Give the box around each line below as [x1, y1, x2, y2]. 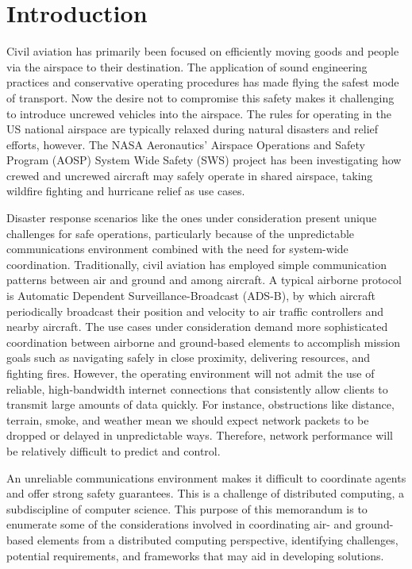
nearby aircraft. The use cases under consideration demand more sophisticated [6, 318, 388, 335]
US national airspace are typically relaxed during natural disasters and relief [6, 121, 379, 137]
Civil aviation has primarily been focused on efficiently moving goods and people [6, 43, 399, 60]
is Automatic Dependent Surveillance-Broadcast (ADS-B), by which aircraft [6, 287, 376, 304]
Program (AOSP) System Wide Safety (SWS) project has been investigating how [6, 152, 402, 168]
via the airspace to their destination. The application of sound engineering [6, 58, 368, 75]
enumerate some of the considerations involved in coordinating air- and [6, 516, 352, 532]
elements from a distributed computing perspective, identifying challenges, [37, 531, 399, 548]
